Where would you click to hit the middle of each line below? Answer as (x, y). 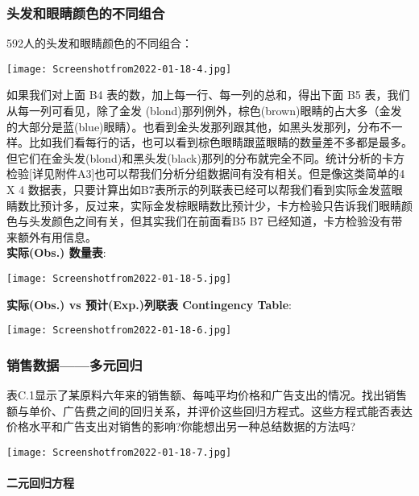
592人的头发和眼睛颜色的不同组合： (100, 43)
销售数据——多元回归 (75, 364)
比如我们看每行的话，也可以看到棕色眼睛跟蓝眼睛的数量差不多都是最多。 (220, 142)
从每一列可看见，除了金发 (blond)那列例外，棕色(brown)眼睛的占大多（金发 (204, 111)
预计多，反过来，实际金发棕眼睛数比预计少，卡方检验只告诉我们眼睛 (220, 205)
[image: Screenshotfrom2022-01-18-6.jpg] (119, 331)
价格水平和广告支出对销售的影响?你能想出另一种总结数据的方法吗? (181, 426)
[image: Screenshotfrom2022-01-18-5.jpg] (119, 279)
